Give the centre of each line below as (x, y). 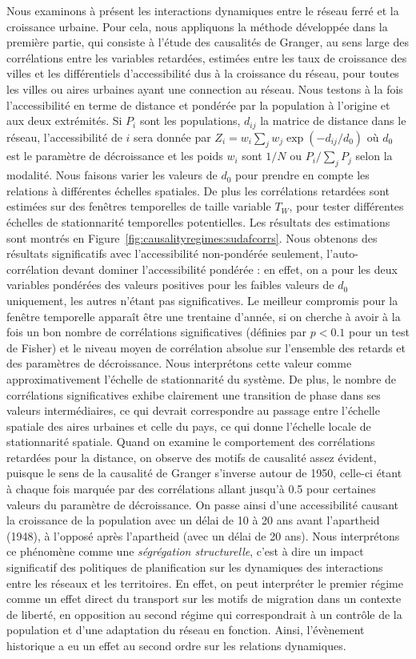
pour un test (379, 332)
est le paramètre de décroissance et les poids (115, 156)
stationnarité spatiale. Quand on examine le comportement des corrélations (191, 442)
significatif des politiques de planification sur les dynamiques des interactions (195, 567)
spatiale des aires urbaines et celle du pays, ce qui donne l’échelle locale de (189, 426)
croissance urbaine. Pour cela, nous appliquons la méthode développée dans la (197, 26)
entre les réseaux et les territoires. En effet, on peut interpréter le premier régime (205, 583)
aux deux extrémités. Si (64, 121)
